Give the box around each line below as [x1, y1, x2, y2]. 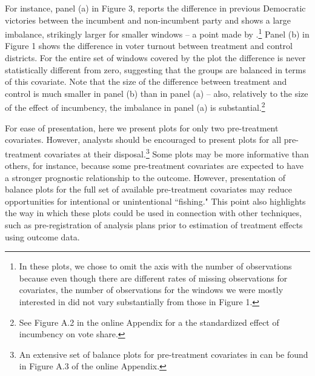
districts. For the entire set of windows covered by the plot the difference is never [5, 51, 306, 64]
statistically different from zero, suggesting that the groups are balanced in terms [5, 63, 306, 76]
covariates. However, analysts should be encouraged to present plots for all [5, 133, 282, 146]
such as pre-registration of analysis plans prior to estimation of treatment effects [5, 219, 303, 231]
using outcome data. [5, 230, 80, 243]
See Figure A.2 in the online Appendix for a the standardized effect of [19, 315, 279, 328]
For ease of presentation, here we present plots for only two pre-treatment [5, 121, 279, 134]
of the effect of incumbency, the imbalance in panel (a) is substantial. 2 [5, 99, 265, 114]
